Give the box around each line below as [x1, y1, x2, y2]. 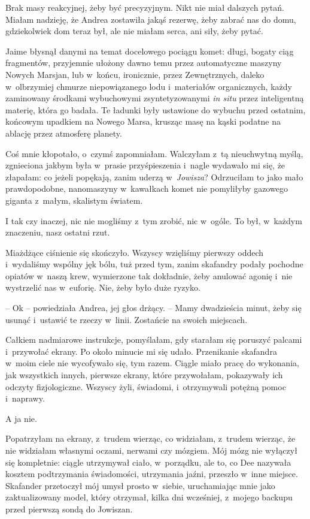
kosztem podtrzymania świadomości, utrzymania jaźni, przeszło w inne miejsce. [5, 467, 298, 480]
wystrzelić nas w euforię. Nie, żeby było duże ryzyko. [5, 281, 200, 294]
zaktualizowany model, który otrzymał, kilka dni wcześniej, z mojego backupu [5, 491, 293, 503]
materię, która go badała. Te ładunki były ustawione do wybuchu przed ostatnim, [5, 103, 306, 116]
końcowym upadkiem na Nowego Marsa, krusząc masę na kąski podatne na [5, 115, 281, 128]
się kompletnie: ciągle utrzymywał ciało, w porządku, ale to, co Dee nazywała [5, 455, 291, 468]
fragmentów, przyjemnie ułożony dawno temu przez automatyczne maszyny [5, 56, 282, 69]
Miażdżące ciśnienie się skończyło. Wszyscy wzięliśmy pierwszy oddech [5, 246, 264, 258]
